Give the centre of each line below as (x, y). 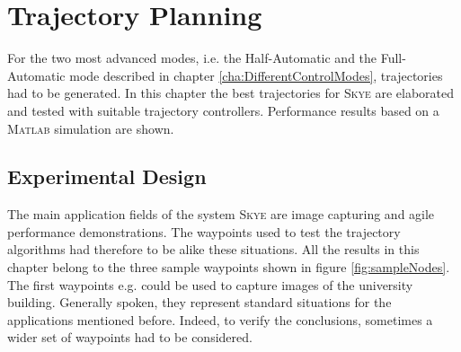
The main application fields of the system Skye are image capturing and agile (221, 214)
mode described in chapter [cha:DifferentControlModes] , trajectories (256, 75)
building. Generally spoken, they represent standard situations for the (199, 302)
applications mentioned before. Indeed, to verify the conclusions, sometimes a (220, 319)
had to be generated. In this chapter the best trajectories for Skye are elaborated (231, 93)
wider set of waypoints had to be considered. (130, 337)
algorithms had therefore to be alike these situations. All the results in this (213, 249)
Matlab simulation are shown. (91, 128)
